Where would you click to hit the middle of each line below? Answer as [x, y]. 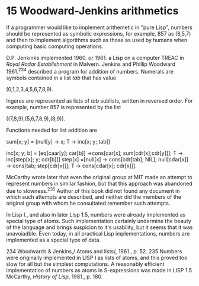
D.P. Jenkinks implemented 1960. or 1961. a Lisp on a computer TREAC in [95, 58]
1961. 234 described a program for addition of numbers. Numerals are [90, 71]
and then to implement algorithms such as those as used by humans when [97, 40]
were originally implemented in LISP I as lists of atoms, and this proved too [97, 258]
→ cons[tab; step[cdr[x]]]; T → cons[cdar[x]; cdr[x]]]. [72, 166]
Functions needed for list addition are [52, 130]
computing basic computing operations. [55, 46]
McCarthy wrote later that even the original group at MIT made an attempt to [99, 177]
